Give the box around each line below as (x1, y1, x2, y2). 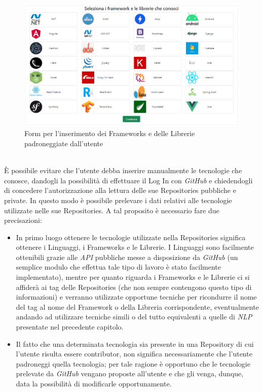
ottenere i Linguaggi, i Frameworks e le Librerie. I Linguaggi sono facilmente (16, 242, 254, 252)
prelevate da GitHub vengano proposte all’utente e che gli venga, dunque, (16, 368, 244, 379)
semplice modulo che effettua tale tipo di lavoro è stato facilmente (16, 262, 221, 272)
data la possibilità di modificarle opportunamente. (16, 378, 172, 389)
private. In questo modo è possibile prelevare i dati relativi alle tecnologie (4, 194, 232, 205)
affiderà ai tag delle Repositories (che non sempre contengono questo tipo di (16, 281, 252, 292)
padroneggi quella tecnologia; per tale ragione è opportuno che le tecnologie (16, 358, 250, 369)
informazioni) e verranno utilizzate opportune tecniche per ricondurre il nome (16, 291, 257, 302)
